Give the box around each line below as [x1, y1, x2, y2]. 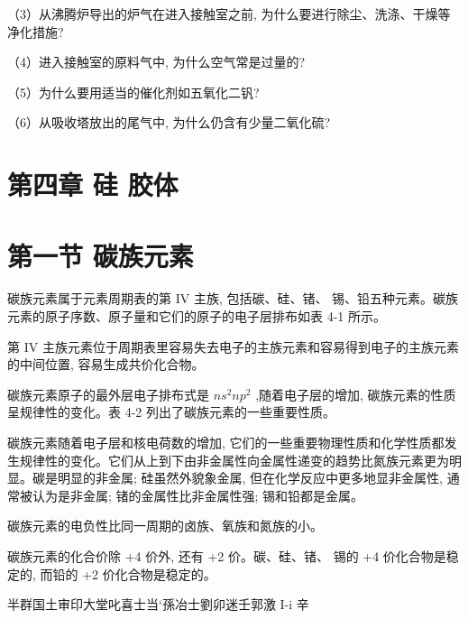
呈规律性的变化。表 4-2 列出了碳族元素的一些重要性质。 [7, 402, 335, 421]
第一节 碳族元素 [7, 236, 194, 273]
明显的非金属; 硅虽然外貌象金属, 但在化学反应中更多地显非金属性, [57, 468, 443, 487]
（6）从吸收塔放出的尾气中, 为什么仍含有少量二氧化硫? [7, 113, 331, 132]
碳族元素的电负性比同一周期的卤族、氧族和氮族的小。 [7, 516, 323, 535]
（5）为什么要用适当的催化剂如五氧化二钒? [7, 82, 260, 101]
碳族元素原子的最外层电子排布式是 [7, 384, 209, 403]
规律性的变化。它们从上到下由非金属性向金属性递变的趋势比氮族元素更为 [19, 450, 449, 469]
